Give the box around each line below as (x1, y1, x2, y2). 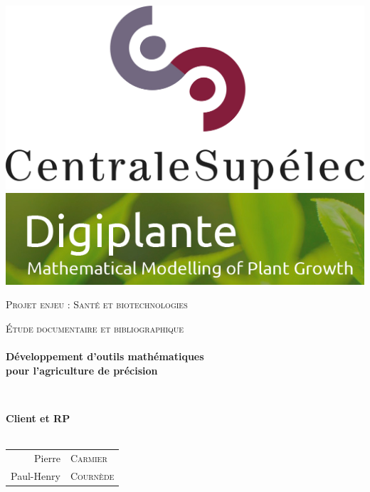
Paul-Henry (11, 468, 60, 483)
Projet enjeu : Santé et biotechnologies (6, 297, 188, 312)
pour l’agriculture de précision (6, 362, 158, 377)
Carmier (70, 450, 107, 465)
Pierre (34, 450, 60, 465)
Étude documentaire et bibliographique (6, 320, 184, 335)
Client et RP (6, 410, 70, 425)
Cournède (70, 468, 115, 483)
